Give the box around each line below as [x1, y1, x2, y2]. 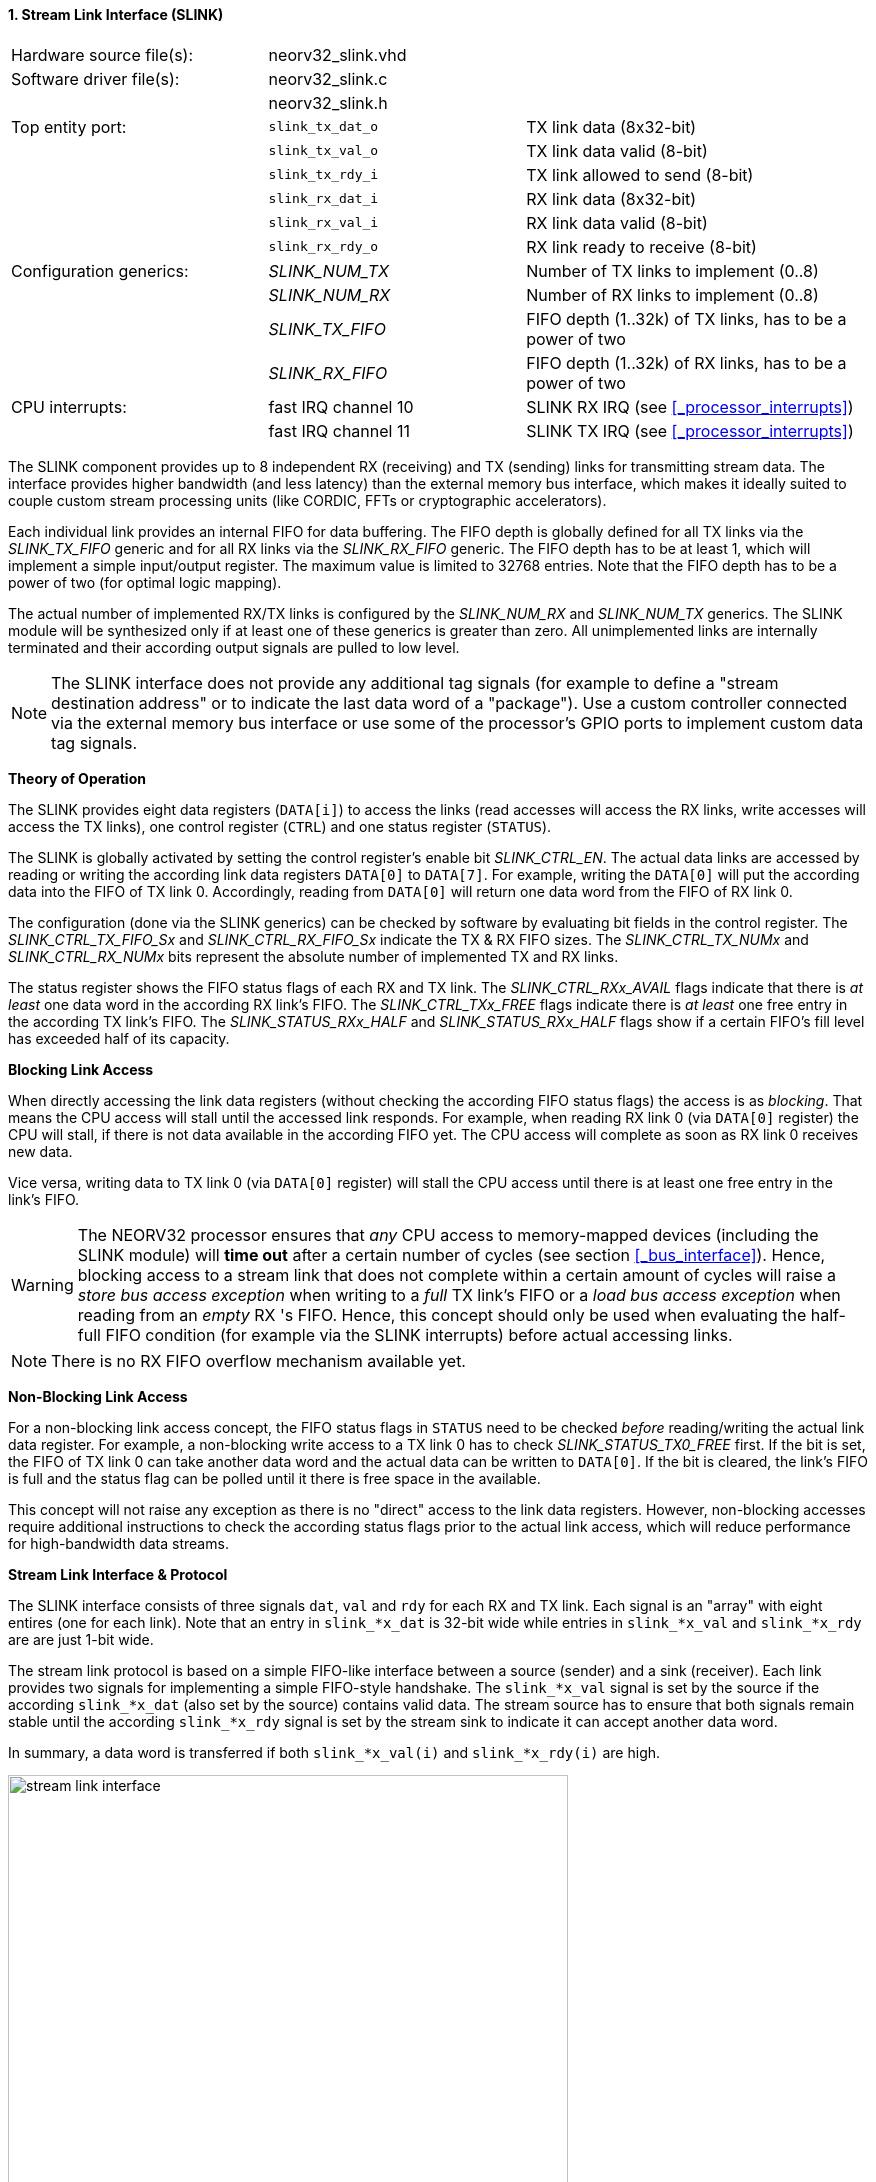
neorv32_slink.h [268, 92, 388, 113]
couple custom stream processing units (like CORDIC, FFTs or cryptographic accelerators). [8, 491, 607, 509]
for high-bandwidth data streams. [8, 1534, 229, 1552]
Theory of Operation [8, 769, 146, 787]
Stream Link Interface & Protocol [8, 1565, 228, 1583]
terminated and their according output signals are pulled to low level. [8, 638, 460, 656]
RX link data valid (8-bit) [526, 212, 708, 233]
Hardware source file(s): [11, 44, 194, 65]
